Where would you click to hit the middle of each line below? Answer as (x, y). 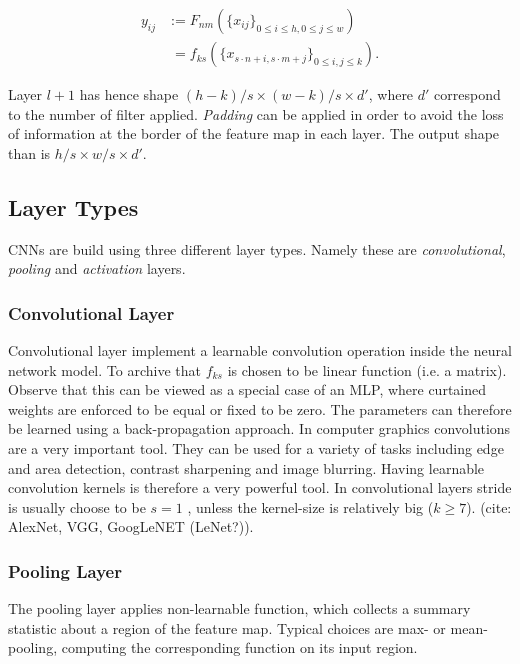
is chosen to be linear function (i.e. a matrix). (367, 369)
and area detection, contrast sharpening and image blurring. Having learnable (246, 467)
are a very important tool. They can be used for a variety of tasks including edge (256, 448)
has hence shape (129, 94)
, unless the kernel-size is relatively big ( (310, 506)
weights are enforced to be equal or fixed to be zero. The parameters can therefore (260, 408)
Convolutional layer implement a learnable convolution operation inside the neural (260, 350)
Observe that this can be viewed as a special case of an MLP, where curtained (247, 389)
